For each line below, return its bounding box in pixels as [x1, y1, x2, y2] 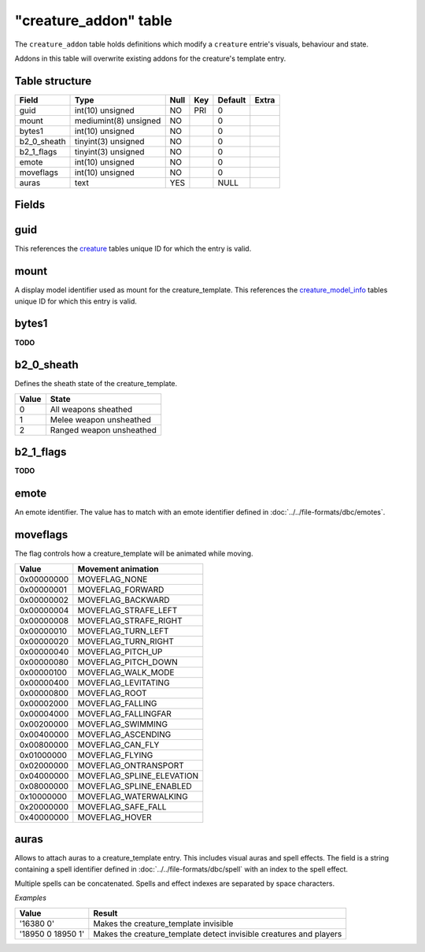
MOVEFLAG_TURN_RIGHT [77, 635, 175, 646]
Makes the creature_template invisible [93, 918, 234, 929]
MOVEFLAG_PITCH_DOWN [77, 656, 178, 668]
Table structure [14, 74, 92, 87]
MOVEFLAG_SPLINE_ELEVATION [77, 770, 199, 781]
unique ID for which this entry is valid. [14, 296, 138, 306]
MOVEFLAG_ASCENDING [77, 729, 172, 740]
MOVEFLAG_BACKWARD [77, 594, 170, 605]
